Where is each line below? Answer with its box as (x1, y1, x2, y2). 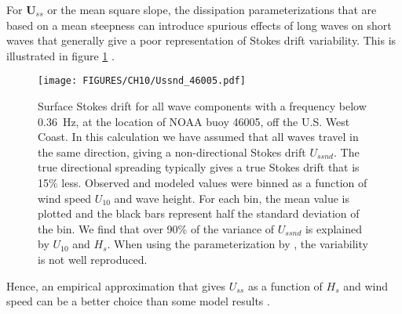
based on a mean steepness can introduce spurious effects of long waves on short (6, 16, 392, 33)
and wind (343, 277, 389, 294)
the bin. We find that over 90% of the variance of (38, 220, 275, 236)
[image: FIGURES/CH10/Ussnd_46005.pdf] (38, 75, 246, 87)
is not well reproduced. (38, 251, 148, 267)
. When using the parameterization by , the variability (107, 236, 368, 252)
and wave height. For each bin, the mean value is (114, 189, 349, 206)
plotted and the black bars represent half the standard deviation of (38, 205, 360, 222)
